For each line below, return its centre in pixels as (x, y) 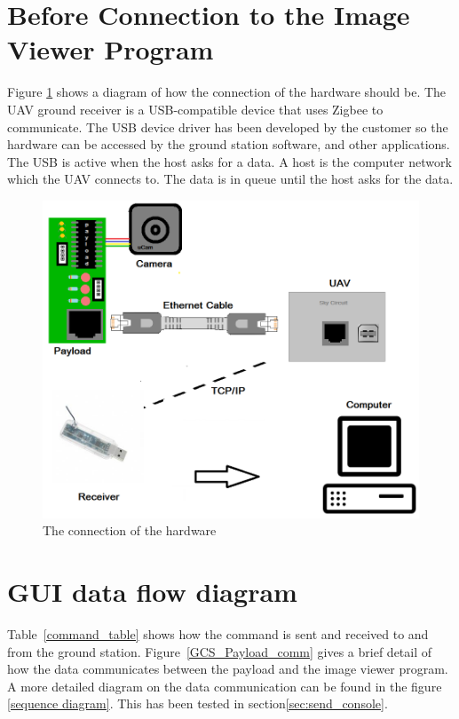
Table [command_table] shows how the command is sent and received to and (218, 634)
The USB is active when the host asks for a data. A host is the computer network (229, 161)
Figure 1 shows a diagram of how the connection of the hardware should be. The (227, 92)
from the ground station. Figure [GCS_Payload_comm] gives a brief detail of (220, 651)
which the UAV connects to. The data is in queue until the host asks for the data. (230, 179)
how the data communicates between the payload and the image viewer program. (228, 669)
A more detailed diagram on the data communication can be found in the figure (225, 686)
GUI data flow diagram (152, 592)
